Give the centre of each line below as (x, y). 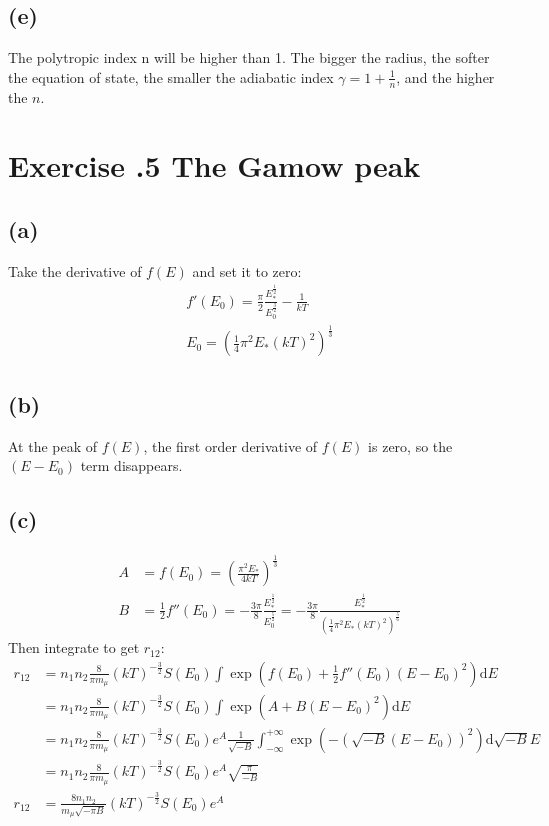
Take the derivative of (75, 270)
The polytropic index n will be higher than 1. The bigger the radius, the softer (249, 57)
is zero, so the (410, 445)
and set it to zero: (247, 270)
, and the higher (445, 76)
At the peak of (53, 445)
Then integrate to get (74, 647)
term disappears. (131, 465)
